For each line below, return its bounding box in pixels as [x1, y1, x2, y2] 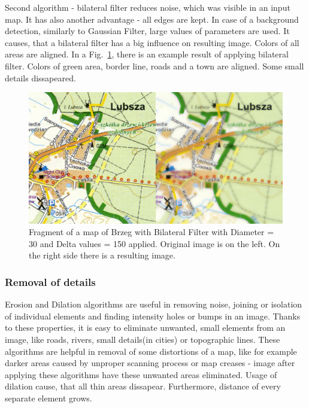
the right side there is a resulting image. [29, 249, 175, 261]
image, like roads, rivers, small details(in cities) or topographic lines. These [5, 333, 280, 345]
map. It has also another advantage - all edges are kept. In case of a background [5, 13, 299, 25]
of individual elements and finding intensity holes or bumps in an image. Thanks [5, 309, 301, 322]
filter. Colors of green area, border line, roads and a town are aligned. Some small [5, 59, 304, 72]
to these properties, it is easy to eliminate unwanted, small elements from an [5, 321, 286, 334]
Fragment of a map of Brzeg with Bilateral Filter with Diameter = [29, 226, 274, 238]
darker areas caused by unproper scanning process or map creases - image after [5, 357, 295, 369]
